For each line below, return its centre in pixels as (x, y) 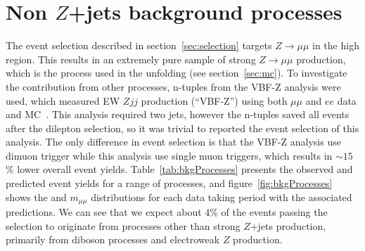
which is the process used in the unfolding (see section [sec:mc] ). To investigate (177, 73)
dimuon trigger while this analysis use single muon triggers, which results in (169, 155)
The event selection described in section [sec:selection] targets (139, 45)
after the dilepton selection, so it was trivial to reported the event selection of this (182, 128)
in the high (336, 45)
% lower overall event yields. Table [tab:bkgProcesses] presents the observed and (179, 169)
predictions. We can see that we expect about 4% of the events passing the (167, 212)
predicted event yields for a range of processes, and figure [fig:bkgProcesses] (169, 183)
